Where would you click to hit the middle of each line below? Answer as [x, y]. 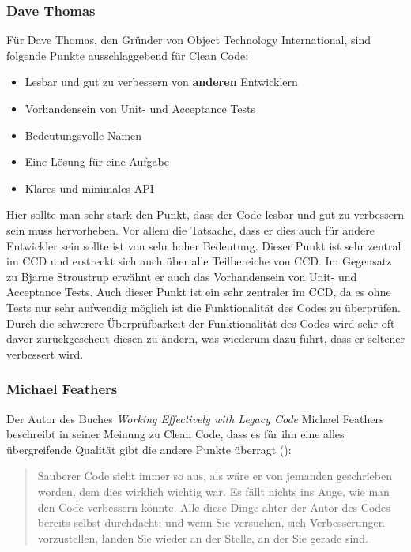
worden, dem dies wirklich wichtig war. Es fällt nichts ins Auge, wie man [213, 491]
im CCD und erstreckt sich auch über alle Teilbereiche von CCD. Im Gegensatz [199, 261]
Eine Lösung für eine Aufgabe [97, 161]
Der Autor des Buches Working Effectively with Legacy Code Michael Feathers [195, 418]
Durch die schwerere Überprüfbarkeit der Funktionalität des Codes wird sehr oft [201, 323]
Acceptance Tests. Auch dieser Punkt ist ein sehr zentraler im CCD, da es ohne [199, 292]
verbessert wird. [45, 353]
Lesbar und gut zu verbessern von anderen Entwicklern [161, 82]
